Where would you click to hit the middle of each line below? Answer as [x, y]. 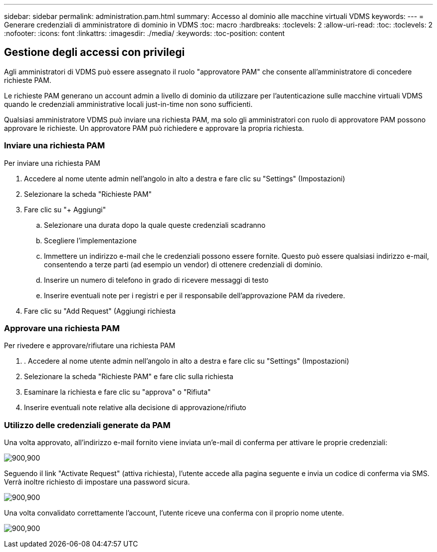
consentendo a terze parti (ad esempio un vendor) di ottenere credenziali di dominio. [183, 264]
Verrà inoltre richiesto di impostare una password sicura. [97, 482]
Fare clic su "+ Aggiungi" [65, 209]
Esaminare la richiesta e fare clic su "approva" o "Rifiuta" [117, 392]
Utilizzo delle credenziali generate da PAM [87, 425]
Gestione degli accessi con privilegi [95, 52]
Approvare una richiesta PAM [62, 328]
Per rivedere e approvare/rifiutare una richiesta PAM [90, 346]
